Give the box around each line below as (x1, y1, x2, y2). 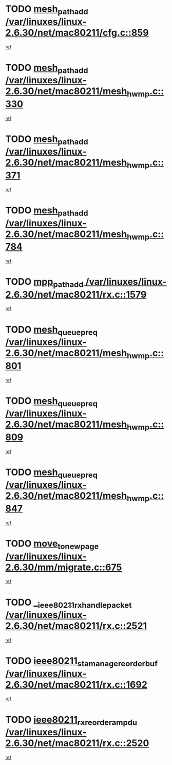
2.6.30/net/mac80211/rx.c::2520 (5, 737, 149, 749)
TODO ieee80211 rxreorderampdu (5, 714, 138, 727)
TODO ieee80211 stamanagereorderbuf (5, 655, 158, 668)
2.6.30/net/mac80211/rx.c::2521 (5, 620, 147, 632)
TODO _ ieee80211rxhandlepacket (5, 596, 132, 610)
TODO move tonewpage (5, 538, 99, 551)
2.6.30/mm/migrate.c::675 (5, 561, 122, 573)
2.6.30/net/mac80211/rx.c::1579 (5, 288, 147, 300)
